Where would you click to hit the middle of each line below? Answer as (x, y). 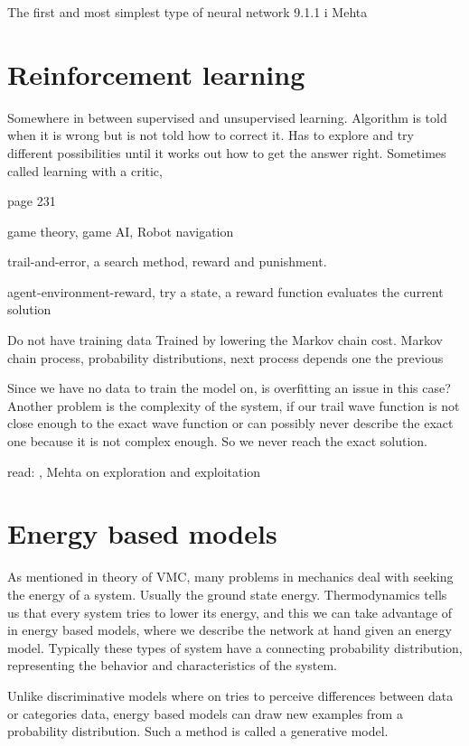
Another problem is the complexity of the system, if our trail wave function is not (234, 405)
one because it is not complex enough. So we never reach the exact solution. (217, 441)
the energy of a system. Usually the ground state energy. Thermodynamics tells (227, 594)
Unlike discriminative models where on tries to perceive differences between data (230, 695)
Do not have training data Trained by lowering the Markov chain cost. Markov (225, 340)
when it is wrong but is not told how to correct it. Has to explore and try (211, 135)
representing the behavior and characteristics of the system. (172, 665)
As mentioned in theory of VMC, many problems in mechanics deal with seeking (230, 577)
